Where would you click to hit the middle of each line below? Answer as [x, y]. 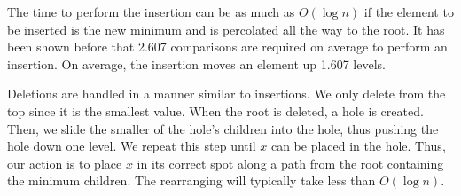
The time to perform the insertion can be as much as [151, 12]
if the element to [409, 12]
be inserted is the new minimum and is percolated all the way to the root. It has [226, 29]
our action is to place [65, 163]
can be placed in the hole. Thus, [358, 146]
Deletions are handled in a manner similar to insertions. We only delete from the [227, 94]
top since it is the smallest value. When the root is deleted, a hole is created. [215, 110]
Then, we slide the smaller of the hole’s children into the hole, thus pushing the [223, 128]
